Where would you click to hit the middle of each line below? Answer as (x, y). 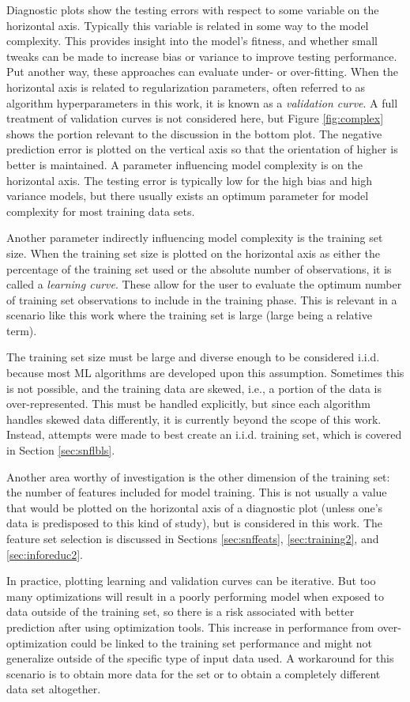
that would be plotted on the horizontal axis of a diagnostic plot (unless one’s (195, 507)
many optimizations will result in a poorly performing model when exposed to (195, 596)
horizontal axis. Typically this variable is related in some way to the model (188, 25)
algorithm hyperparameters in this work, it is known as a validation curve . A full (202, 102)
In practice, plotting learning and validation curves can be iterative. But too (191, 581)
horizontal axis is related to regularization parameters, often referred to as (186, 87)
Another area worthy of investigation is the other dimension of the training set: (198, 476)
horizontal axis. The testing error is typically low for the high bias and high (189, 180)
